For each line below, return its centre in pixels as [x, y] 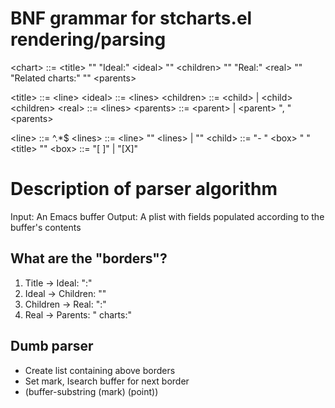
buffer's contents [46, 227]
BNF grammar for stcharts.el [131, 18]
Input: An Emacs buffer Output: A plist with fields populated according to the [167, 216]
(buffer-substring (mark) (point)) [91, 391]
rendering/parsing [88, 39]
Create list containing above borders [100, 370]
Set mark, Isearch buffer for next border [107, 381]
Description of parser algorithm [144, 189]
